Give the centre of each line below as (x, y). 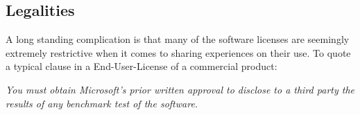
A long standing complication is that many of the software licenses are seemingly (178, 39)
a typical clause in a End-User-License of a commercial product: (142, 66)
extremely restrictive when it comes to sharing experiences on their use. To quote (178, 52)
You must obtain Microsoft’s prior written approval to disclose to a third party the (180, 89)
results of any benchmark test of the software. (102, 103)
